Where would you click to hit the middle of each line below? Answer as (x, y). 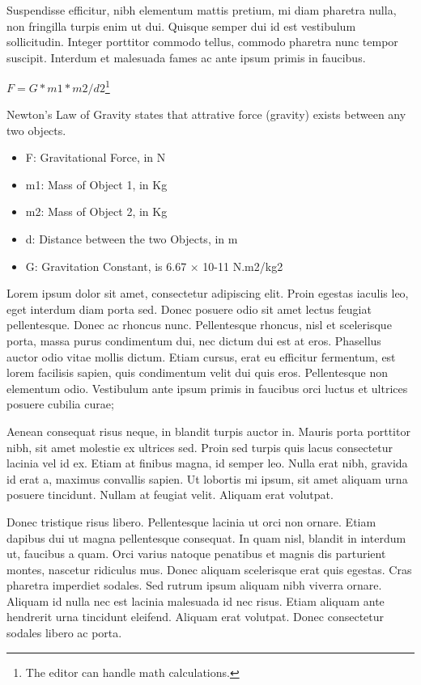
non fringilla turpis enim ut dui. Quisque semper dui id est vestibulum (181, 25)
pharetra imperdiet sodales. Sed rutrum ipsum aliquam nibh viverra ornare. (194, 585)
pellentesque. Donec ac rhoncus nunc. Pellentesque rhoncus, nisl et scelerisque (199, 325)
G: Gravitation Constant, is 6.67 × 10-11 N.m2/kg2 (154, 266)
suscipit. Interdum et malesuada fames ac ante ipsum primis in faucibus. (186, 57)
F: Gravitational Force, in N (96, 157)
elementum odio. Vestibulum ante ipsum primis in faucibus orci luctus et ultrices (207, 388)
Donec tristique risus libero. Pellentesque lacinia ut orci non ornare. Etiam (191, 521)
